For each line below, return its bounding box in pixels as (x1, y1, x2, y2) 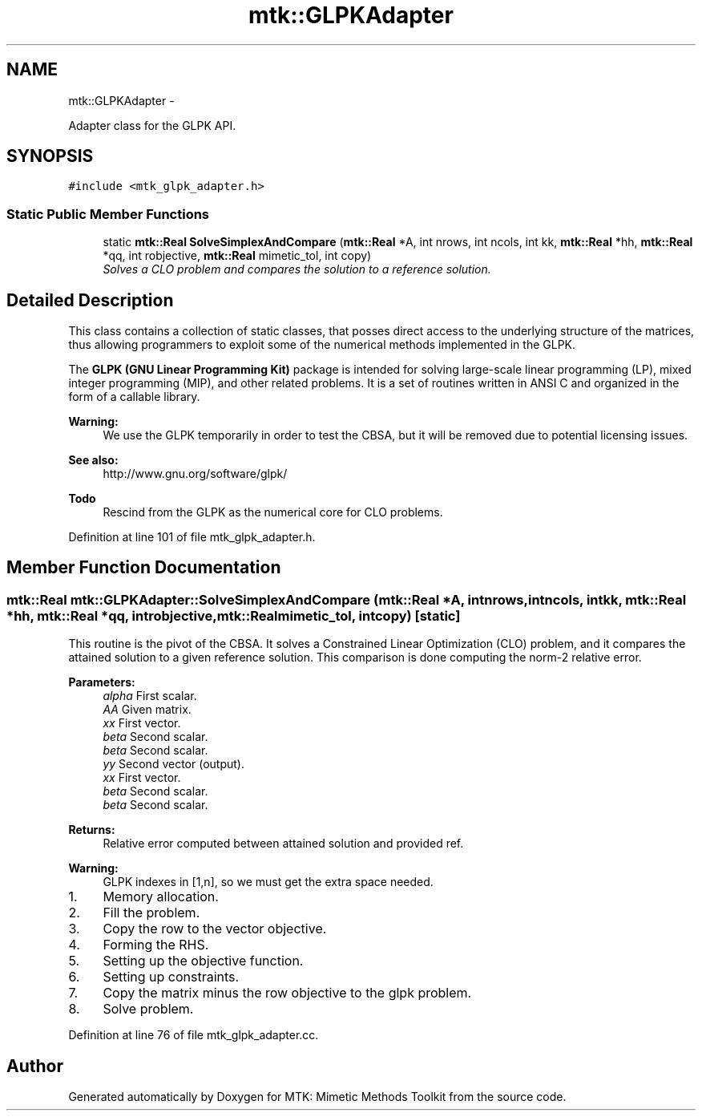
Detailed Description (6, 289, 174, 310)
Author (6, 1055, 63, 1076)
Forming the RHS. (103, 937, 209, 953)
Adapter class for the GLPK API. (68, 118, 236, 132)
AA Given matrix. (103, 702, 192, 717)
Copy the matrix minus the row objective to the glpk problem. (103, 985, 472, 1002)
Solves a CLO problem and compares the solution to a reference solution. (103, 262, 491, 277)
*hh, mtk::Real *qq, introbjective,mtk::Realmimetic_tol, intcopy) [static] (6, 607, 461, 624)
